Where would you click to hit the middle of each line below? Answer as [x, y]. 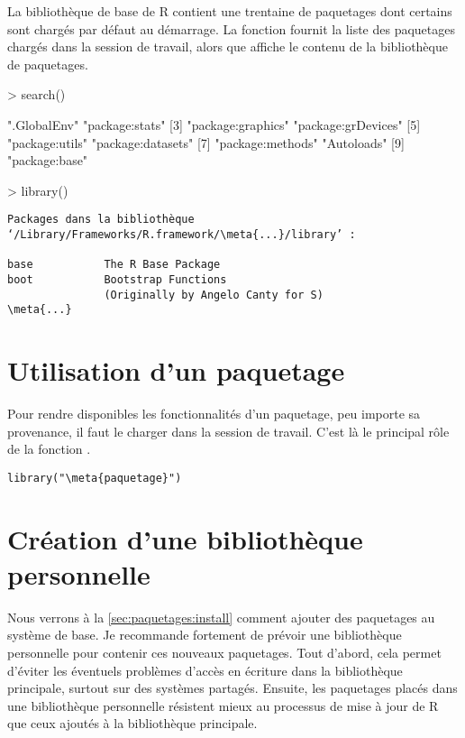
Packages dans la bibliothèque [101, 220]
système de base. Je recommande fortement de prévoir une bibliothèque [205, 635]
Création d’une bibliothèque [185, 538]
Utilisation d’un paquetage [176, 370]
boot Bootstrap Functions [117, 279]
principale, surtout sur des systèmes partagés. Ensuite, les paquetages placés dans [232, 688]
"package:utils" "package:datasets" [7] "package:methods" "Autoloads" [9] [206, 142]
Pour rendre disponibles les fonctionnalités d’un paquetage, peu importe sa [214, 414]
